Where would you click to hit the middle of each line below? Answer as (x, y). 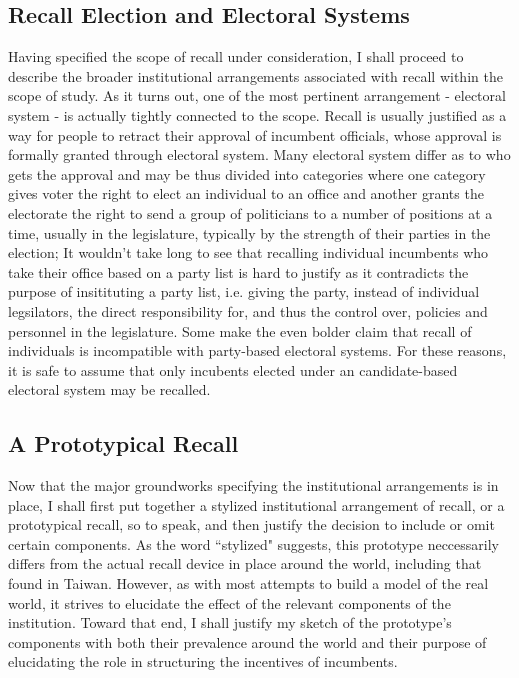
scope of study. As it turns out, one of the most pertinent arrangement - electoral (257, 95)
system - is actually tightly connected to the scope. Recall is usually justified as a (257, 114)
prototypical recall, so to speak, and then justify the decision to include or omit (251, 524)
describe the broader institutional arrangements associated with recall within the (255, 75)
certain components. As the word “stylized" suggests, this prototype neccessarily (253, 543)
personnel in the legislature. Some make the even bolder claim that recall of (240, 330)
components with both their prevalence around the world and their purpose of (247, 641)
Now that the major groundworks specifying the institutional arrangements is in (253, 485)
